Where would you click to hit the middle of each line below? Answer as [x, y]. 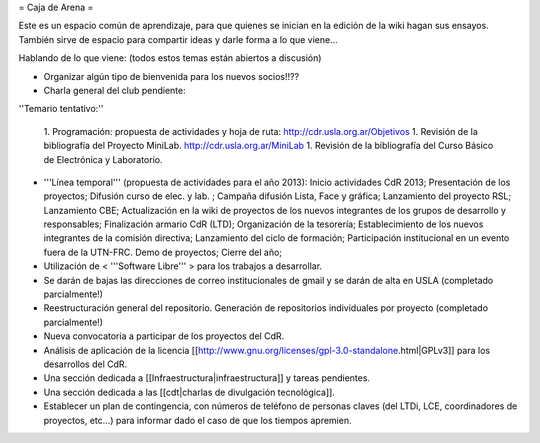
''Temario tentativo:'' [61, 109]
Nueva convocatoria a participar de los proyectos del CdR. [164, 336]
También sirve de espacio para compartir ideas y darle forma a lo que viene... [178, 39]
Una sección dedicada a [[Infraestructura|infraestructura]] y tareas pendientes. [206, 378]
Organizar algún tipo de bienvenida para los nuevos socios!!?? [171, 76]
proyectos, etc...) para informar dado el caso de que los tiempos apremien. [197, 420]
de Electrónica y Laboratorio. [103, 159]
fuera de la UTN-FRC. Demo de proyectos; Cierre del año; [163, 252]
